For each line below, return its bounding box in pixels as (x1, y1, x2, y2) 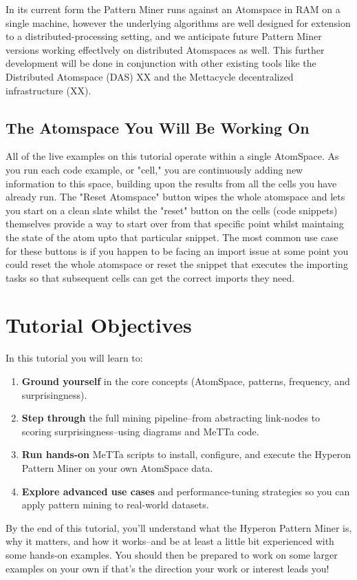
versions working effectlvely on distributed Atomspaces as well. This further (6, 42, 325, 56)
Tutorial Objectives (6, 311, 192, 339)
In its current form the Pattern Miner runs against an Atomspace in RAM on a (6, 2, 340, 16)
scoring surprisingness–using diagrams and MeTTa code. (21, 424, 259, 438)
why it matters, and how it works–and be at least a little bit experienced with (6, 534, 334, 548)
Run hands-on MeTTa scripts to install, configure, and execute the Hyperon (21, 447, 351, 462)
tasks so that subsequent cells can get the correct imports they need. (6, 270, 295, 284)
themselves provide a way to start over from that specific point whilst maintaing (6, 216, 344, 231)
